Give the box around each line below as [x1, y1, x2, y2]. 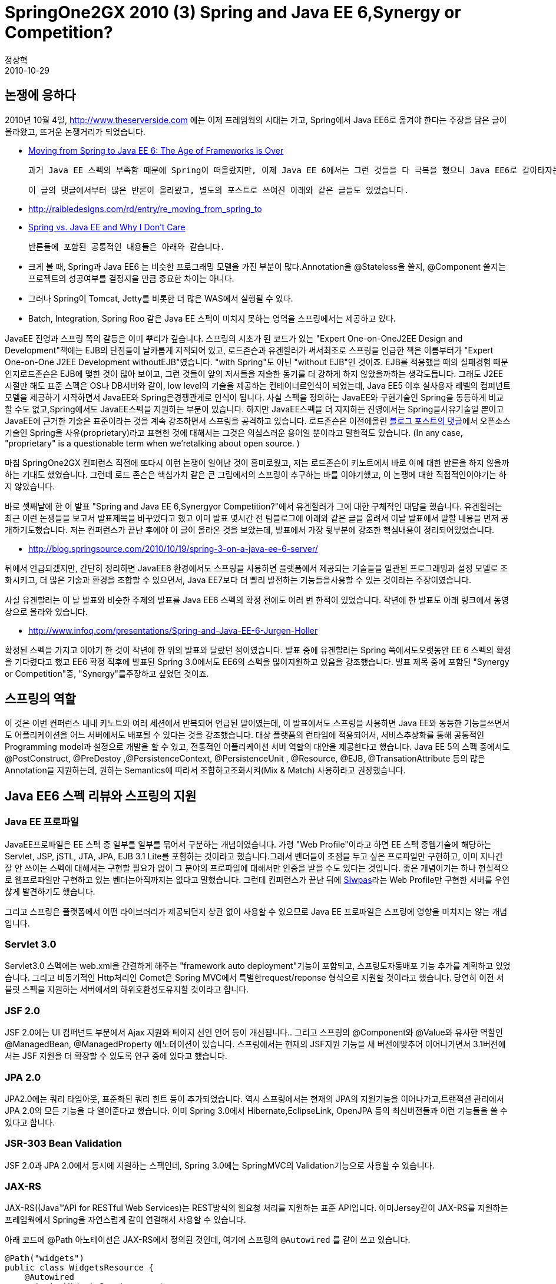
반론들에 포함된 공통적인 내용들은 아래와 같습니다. [28, 241, 225, 251]
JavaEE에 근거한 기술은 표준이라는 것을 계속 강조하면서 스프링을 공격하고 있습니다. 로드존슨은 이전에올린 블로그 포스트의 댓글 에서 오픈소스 [5, 415, 511, 426]
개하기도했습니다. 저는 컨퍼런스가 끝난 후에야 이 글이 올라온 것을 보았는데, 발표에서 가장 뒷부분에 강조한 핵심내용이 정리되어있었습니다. [5, 524, 495, 535]
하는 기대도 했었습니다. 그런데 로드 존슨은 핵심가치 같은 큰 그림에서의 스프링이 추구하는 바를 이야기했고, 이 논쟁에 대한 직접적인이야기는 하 [5, 469, 507, 479]
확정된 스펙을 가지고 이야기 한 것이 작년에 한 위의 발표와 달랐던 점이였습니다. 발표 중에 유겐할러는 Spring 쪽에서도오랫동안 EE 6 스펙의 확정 [5, 644, 511, 655]
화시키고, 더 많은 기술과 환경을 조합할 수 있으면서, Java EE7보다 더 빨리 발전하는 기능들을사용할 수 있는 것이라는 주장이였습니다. [5, 574, 471, 585]
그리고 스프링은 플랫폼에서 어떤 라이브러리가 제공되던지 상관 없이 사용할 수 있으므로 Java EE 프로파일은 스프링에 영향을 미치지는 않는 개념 [5, 906, 508, 916]
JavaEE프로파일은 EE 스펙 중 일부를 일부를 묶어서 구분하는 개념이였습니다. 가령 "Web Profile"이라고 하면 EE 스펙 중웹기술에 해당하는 [5, 839, 492, 849]
